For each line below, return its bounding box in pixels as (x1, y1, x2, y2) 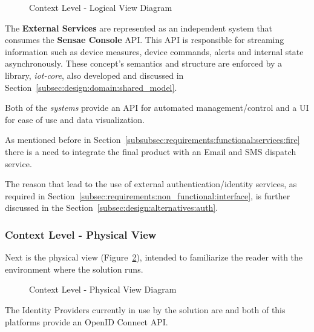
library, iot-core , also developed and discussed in (5, 68, 184, 81)
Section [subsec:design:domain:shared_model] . (5, 81, 177, 93)
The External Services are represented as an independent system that (5, 21, 273, 34)
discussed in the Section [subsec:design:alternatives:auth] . (5, 201, 218, 214)
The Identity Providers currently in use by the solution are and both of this (5, 303, 286, 316)
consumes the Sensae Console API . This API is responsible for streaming (5, 33, 284, 46)
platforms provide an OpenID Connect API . (5, 315, 168, 328)
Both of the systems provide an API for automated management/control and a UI (5, 101, 309, 114)
